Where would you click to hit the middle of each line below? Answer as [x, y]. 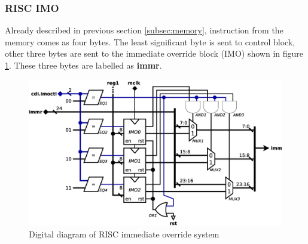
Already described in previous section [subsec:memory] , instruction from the [144, 30]
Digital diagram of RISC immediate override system [124, 234]
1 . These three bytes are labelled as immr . [83, 65]
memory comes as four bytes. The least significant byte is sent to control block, [150, 41]
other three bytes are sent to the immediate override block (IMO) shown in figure [154, 53]
